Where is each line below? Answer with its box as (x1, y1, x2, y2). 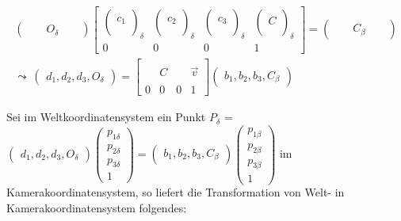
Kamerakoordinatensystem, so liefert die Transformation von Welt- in (6, 184, 345, 200)
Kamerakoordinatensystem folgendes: (6, 200, 187, 216)
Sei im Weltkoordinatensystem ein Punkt (6, 109, 206, 125)
